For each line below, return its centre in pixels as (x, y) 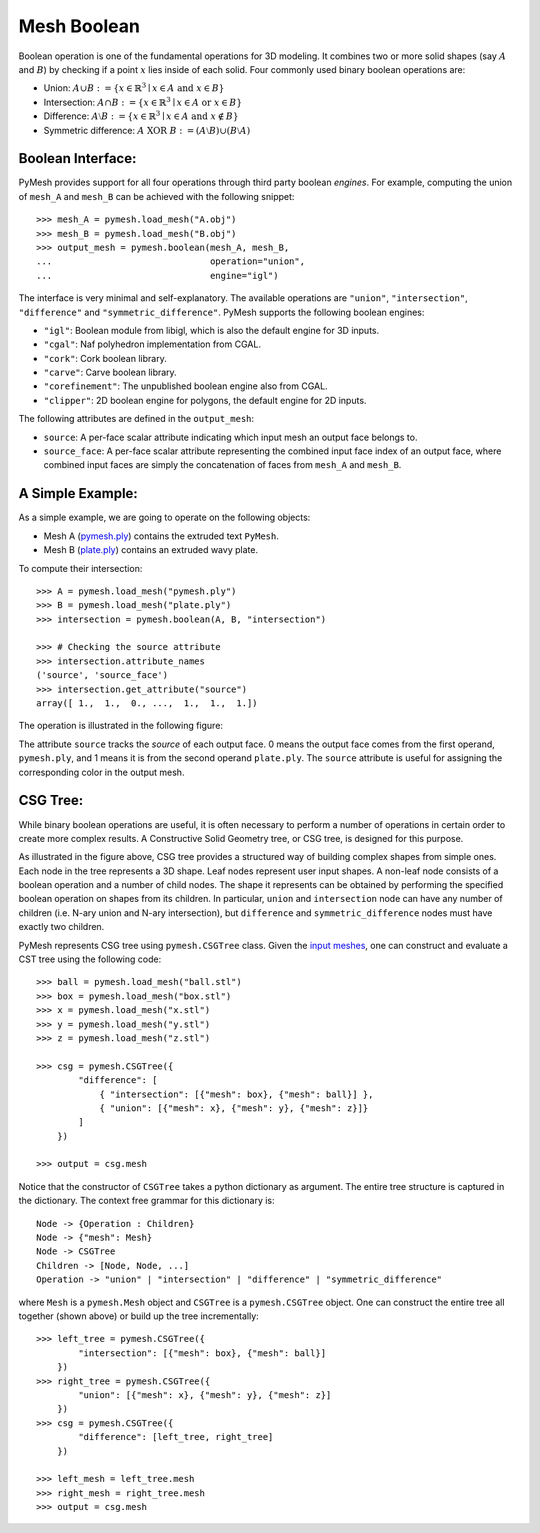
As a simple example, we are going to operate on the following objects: (164, 517)
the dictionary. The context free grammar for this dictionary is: (146, 1201)
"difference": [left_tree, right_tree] (176, 1437)
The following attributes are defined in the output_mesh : (136, 419)
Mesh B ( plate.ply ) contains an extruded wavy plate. (151, 550)
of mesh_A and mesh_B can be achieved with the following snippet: (156, 196)
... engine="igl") (157, 275)
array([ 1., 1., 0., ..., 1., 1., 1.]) (147, 703)
